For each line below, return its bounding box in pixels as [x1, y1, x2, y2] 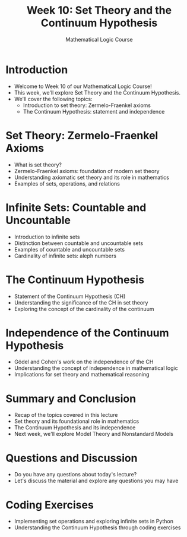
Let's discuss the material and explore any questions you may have [14, 477, 179, 485]
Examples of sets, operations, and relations [14, 180, 120, 187]
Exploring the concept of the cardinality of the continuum [14, 305, 154, 312]
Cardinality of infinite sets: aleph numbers [14, 252, 117, 259]
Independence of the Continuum [5, 326, 169, 340]
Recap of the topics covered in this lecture [14, 412, 118, 419]
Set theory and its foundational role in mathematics [14, 417, 140, 425]
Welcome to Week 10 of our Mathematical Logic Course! [14, 83, 152, 90]
